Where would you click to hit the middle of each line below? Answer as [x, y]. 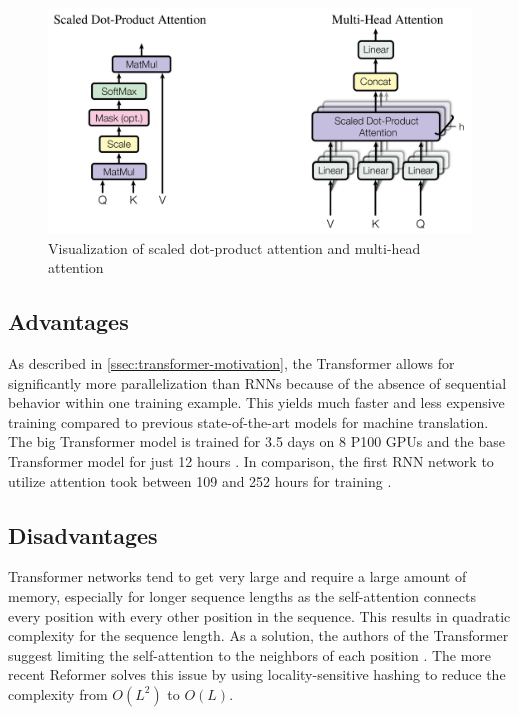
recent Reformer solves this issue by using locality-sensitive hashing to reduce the [257, 674]
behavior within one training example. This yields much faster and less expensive [256, 402]
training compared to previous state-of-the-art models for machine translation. [248, 421]
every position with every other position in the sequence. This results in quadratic [259, 615]
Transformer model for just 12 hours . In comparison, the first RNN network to [251, 461]
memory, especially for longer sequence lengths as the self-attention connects [242, 596]
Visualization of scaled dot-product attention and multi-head [234, 247]
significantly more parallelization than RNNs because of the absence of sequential [257, 382]
